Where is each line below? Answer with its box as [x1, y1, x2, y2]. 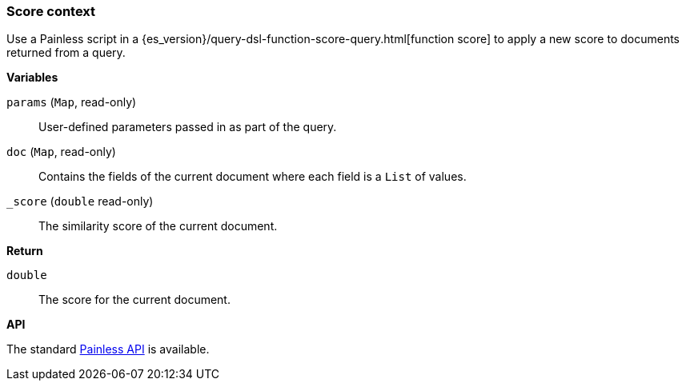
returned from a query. [6, 46, 126, 60]
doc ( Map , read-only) [6, 145, 116, 159]
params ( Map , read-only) [6, 95, 137, 110]
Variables [6, 70, 58, 85]
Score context [6, 3, 96, 19]
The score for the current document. [38, 293, 231, 307]
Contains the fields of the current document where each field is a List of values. [38, 170, 467, 184]
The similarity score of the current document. [38, 219, 278, 233]
